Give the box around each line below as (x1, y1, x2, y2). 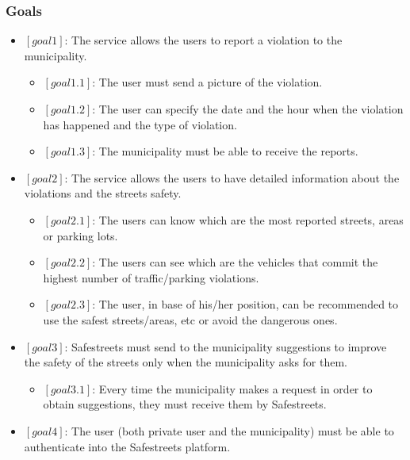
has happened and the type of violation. (43, 116, 237, 132)
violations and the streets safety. (24, 185, 182, 201)
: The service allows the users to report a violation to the (64, 32, 343, 48)
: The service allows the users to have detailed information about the (64, 169, 400, 186)
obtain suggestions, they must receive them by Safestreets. (43, 396, 327, 412)
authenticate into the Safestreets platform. (24, 438, 231, 454)
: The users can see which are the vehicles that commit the (92, 254, 378, 270)
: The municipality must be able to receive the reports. (92, 143, 358, 159)
